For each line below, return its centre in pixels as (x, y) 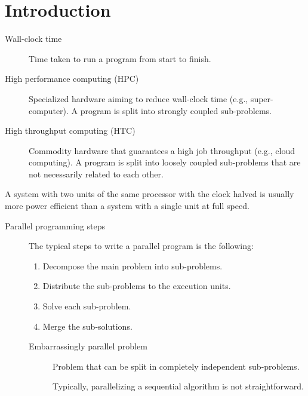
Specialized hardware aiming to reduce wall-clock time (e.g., (138, 98)
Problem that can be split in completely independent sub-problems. (176, 366)
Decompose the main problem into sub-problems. (133, 265)
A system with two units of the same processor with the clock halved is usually (150, 194)
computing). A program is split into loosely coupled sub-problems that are (165, 162)
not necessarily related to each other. (96, 174)
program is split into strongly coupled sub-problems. (176, 110)
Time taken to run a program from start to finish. (120, 58)
